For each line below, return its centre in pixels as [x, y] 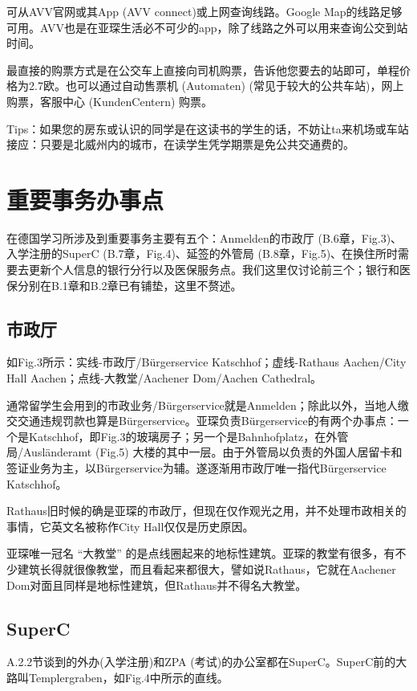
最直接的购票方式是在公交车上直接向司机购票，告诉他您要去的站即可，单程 [203, 70]
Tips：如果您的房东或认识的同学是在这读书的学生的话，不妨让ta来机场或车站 [208, 128]
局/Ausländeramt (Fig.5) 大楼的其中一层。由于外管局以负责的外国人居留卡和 [204, 452]
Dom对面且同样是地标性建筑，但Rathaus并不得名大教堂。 [157, 585]
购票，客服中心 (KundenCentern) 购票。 [110, 101]
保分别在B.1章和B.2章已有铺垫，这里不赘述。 [124, 285]
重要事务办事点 [85, 199]
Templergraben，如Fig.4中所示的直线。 [128, 677]
